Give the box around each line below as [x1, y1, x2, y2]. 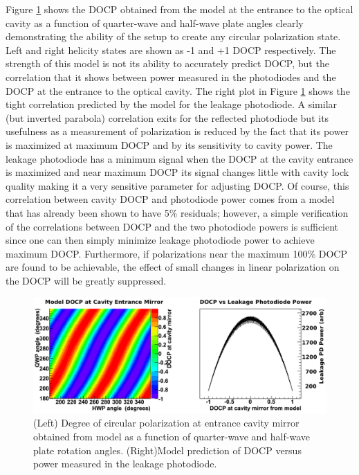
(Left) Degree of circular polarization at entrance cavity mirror [33, 415, 300, 430]
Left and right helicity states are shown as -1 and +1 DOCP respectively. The [6, 42, 336, 57]
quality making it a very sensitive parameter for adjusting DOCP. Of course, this [6, 178, 349, 192]
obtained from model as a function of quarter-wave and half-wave [33, 429, 310, 443]
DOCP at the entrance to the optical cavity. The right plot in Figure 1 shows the [6, 83, 350, 98]
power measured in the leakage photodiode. [33, 456, 217, 471]
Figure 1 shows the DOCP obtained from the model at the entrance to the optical [6, 2, 353, 16]
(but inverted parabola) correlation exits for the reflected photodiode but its [6, 110, 329, 125]
